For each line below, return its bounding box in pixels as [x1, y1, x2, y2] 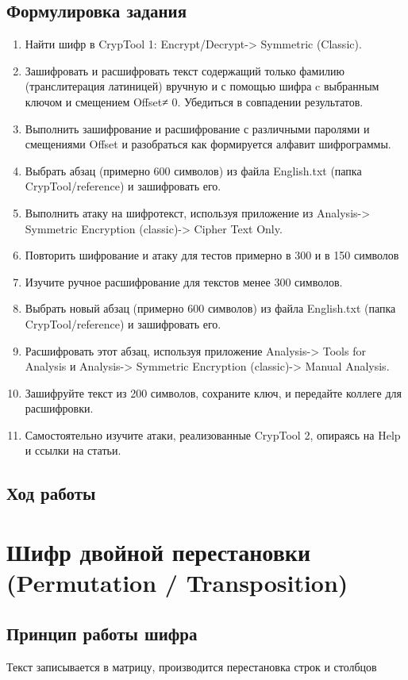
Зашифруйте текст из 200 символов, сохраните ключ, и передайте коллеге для [25, 384, 402, 401]
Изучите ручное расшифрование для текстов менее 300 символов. [25, 273, 343, 290]
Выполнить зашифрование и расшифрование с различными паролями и [25, 120, 370, 136]
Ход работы [6, 481, 96, 505]
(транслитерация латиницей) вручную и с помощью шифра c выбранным [25, 78, 379, 94]
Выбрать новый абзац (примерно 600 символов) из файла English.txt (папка [25, 300, 396, 317]
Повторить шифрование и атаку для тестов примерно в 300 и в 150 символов [25, 247, 399, 263]
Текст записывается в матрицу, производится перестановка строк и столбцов [6, 658, 377, 674]
